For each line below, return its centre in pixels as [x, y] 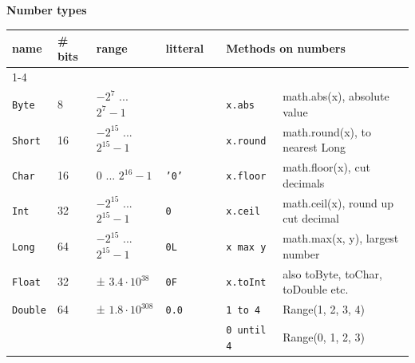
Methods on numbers [286, 47]
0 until [246, 330]
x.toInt [246, 283]
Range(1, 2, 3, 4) [324, 309]
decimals [304, 182]
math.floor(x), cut [326, 167]
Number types [47, 10]
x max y [246, 247]
